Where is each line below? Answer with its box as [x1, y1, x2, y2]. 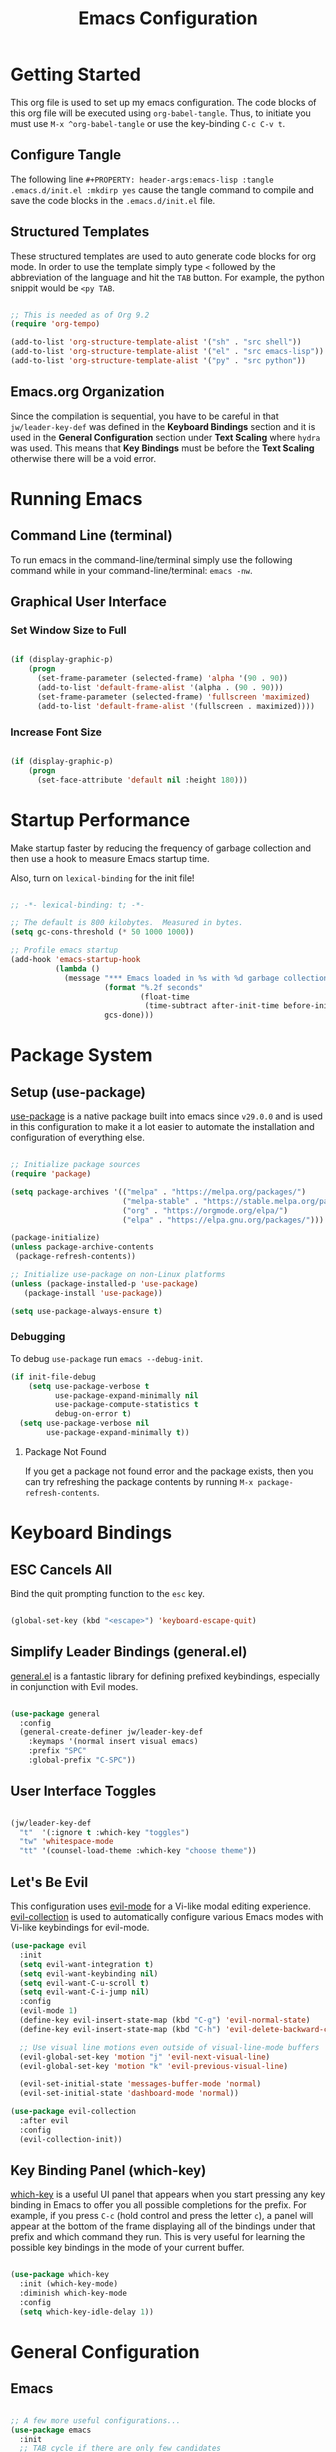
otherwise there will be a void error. [10, 452, 157, 464]
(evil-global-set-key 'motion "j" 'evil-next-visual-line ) [19, 2052, 271, 2062]
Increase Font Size [10, 725, 102, 739]
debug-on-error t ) [54, 1409, 132, 1419]
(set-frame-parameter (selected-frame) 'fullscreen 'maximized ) [36, 692, 311, 702]
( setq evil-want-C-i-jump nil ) [19, 1987, 150, 1997]
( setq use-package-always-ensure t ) [10, 1306, 163, 1316]
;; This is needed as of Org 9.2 [10, 310, 150, 320]
